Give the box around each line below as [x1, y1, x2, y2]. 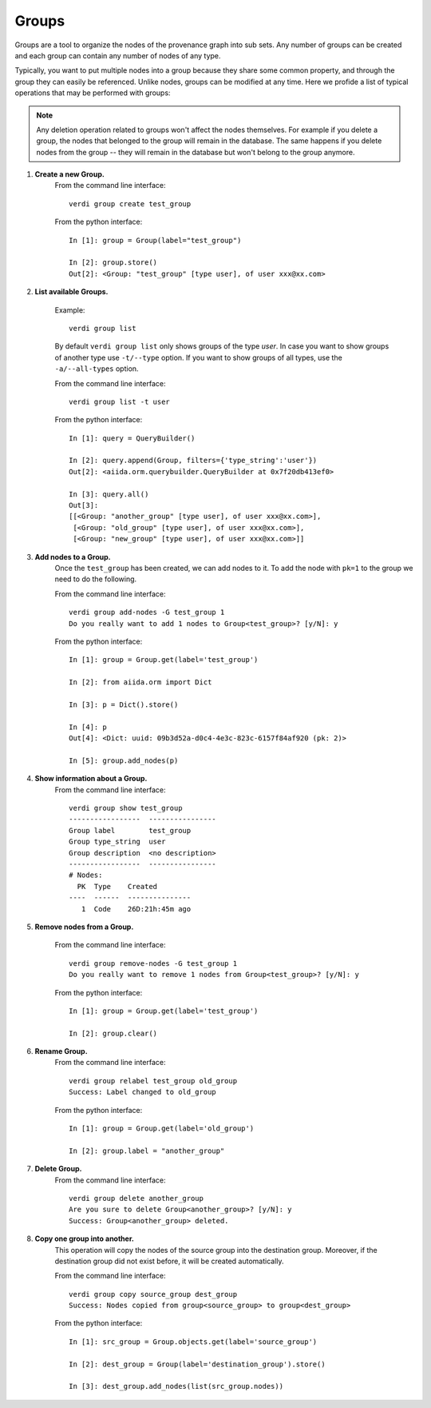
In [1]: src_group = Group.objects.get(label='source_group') [69, 1337, 318, 1346]
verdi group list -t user [69, 397, 171, 406]
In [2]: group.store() [69, 258, 158, 267]
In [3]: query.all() [69, 489, 149, 499]
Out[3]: [69, 501, 99, 510]
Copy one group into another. [34, 1234, 135, 1243]
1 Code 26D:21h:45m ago [81, 904, 192, 913]
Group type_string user [69, 837, 166, 847]
